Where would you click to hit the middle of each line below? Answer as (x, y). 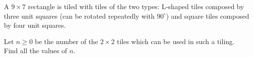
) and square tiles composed (208, 16)
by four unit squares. (35, 25)
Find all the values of (36, 51)
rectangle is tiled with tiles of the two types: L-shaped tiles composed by (136, 6)
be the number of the (66, 41)
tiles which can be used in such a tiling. (176, 41)
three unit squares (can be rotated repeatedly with (79, 16)
